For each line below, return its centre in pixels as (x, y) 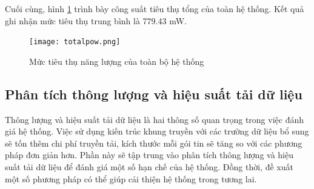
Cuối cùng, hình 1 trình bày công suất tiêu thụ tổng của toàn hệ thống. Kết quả (155, 8)
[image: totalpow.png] (75, 42)
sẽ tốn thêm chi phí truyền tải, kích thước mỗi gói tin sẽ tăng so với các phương (154, 143)
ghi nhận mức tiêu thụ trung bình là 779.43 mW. (96, 20)
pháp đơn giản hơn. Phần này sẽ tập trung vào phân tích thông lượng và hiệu (149, 155)
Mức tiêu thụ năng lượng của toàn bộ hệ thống (117, 61)
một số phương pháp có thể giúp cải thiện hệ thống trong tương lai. (131, 178)
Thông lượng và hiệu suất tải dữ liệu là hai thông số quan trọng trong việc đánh (155, 119)
